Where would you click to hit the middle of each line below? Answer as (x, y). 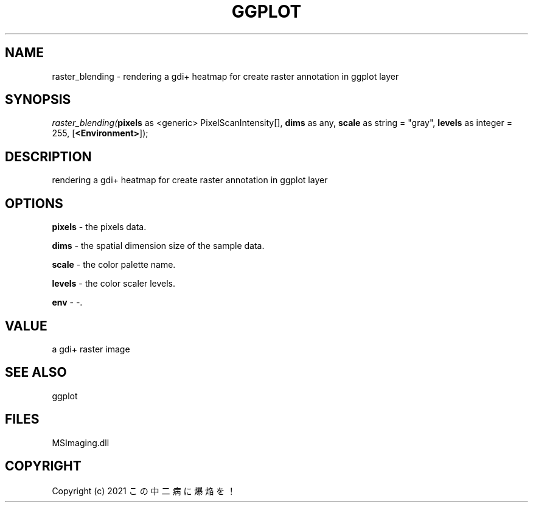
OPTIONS (34, 203)
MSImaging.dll (81, 442)
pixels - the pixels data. (99, 227)
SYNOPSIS (38, 100)
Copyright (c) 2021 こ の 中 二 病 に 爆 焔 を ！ (144, 491)
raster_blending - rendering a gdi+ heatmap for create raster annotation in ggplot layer (225, 76)
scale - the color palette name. (114, 265)
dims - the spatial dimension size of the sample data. (158, 246)
